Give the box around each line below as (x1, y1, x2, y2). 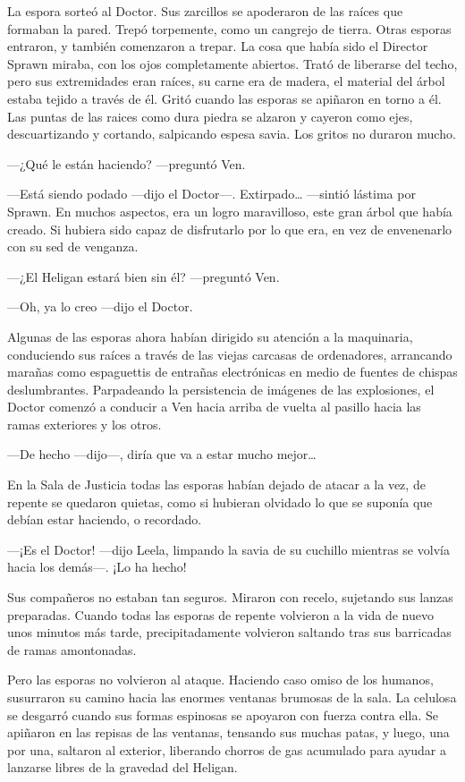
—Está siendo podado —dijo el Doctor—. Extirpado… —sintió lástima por (7, 184, 416, 203)
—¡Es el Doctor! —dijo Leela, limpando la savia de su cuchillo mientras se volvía (7, 540, 450, 558)
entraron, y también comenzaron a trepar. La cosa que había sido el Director (7, 37, 428, 55)
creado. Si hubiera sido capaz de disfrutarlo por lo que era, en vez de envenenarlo (7, 219, 452, 238)
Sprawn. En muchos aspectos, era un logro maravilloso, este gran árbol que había (7, 201, 452, 220)
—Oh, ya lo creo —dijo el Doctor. (7, 297, 193, 316)
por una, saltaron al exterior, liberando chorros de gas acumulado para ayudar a (7, 740, 447, 759)
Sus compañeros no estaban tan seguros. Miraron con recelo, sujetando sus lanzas (7, 588, 453, 607)
